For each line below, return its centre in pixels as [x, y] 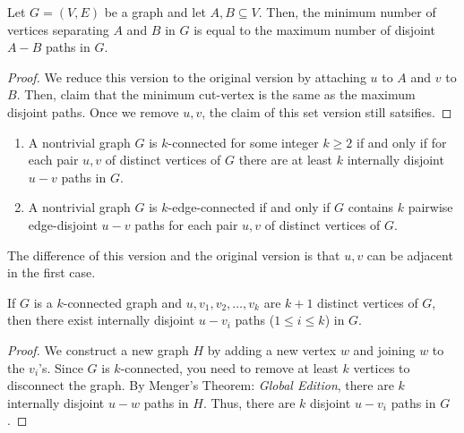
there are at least [286, 160]
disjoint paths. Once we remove [93, 111]
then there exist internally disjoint [101, 320]
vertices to [382, 367]
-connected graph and [122, 302]
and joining [384, 349]
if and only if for [401, 142]
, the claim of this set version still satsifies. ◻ [327, 111]
